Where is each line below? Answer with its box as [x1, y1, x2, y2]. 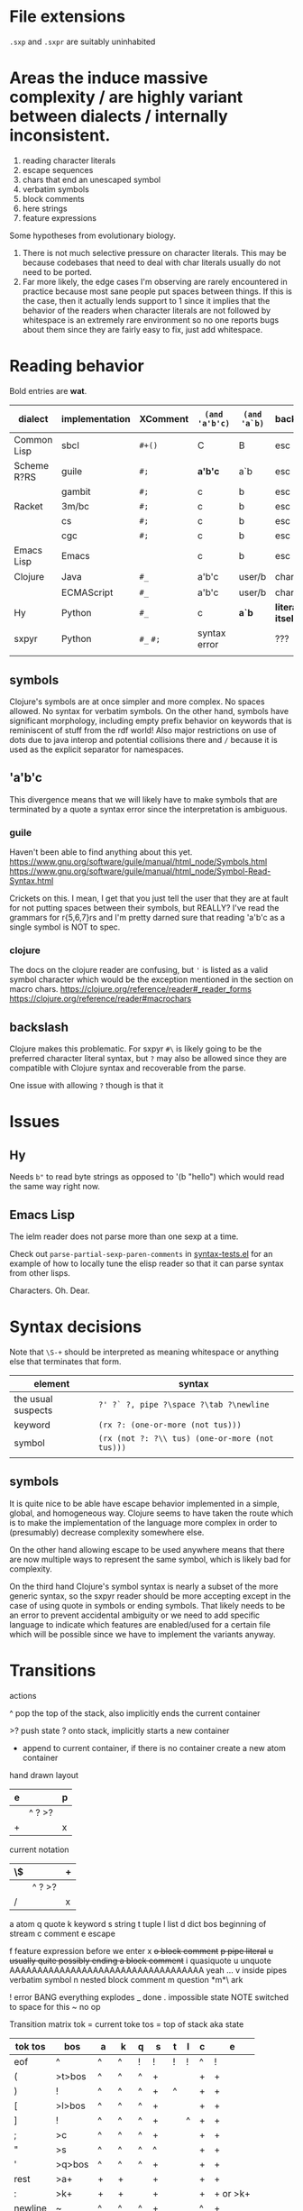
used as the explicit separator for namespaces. [9, 744, 185, 755]
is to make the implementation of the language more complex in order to [9, 1517, 278, 1528]
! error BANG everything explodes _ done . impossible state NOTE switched [9, 1991, 289, 2003]
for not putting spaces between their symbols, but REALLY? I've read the [9, 903, 280, 913]
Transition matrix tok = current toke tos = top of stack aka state [9, 2018, 244, 2030]
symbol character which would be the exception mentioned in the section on [9, 974, 294, 985]
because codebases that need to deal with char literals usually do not [22, 257, 281, 268]
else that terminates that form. [9, 1355, 122, 1367]
